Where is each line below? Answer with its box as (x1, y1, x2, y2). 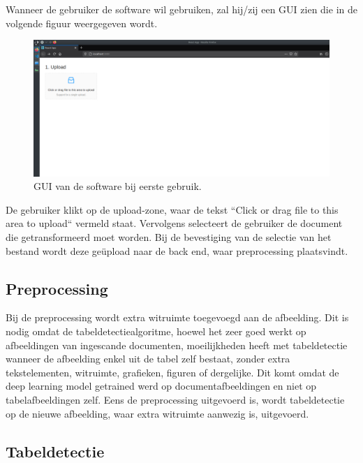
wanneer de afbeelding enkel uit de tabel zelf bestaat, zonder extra (6, 351, 290, 366)
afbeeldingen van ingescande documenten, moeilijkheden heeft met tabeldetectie (6, 337, 348, 352)
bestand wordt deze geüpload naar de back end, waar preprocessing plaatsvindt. (6, 243, 348, 258)
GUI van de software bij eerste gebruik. (34, 179, 202, 193)
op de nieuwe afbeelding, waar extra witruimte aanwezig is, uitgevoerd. (6, 406, 309, 420)
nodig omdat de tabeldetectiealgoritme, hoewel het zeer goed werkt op (6, 323, 306, 338)
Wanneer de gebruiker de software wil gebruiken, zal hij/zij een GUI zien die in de (6, 2, 357, 16)
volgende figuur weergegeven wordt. (6, 15, 158, 30)
